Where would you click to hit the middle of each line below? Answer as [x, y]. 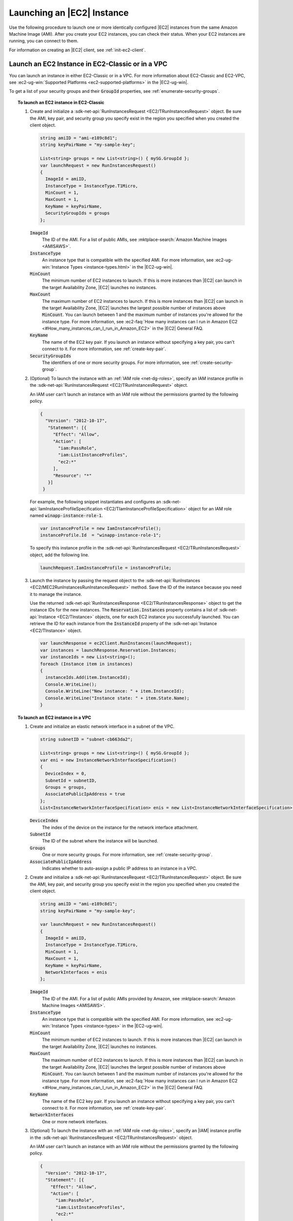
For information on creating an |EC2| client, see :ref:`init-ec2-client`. [77, 50]
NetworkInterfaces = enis [76, 972]
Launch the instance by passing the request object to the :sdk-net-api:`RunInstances [115, 580]
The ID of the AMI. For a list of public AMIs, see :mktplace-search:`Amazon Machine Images [135, 240]
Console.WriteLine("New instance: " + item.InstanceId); [115, 691]
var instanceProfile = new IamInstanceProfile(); [100, 528]
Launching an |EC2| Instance [69, 13]
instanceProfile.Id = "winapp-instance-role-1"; [100, 535]
